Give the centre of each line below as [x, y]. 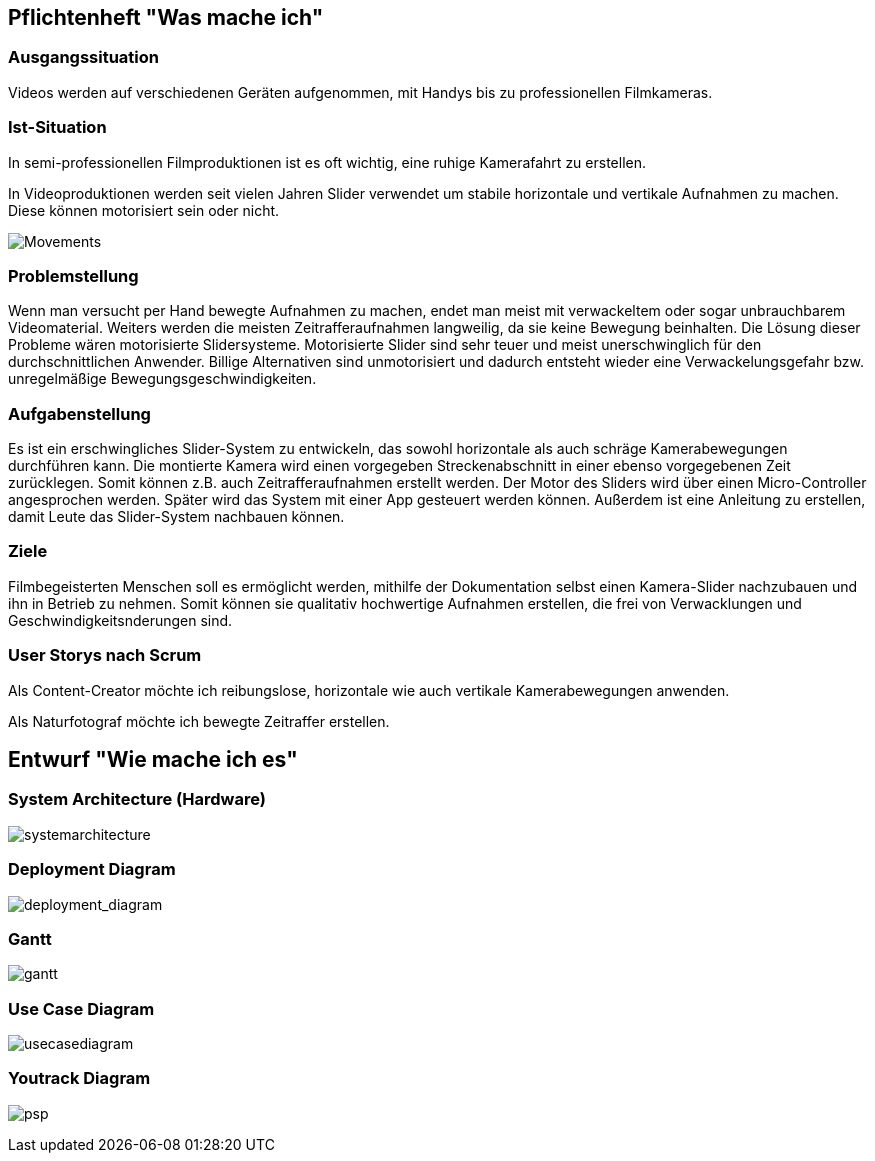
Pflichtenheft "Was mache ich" [166, 17]
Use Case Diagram [81, 1008]
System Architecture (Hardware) [137, 799]
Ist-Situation [57, 127]
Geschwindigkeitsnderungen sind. [120, 620]
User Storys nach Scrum [105, 655]
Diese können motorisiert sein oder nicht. [144, 210]
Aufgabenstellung [79, 413]
